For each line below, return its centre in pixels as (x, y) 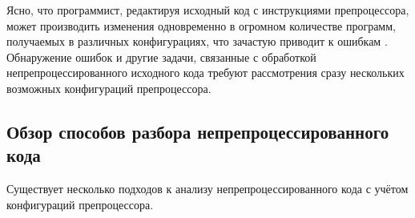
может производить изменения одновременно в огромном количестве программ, (201, 25)
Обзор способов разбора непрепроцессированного (198, 131)
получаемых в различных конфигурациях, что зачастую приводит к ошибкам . (197, 41)
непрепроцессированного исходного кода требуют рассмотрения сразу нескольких (205, 73)
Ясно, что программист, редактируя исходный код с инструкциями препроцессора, (208, 10)
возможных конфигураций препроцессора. (109, 88)
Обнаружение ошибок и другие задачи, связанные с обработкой (161, 57)
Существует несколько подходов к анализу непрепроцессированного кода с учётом (207, 189)
